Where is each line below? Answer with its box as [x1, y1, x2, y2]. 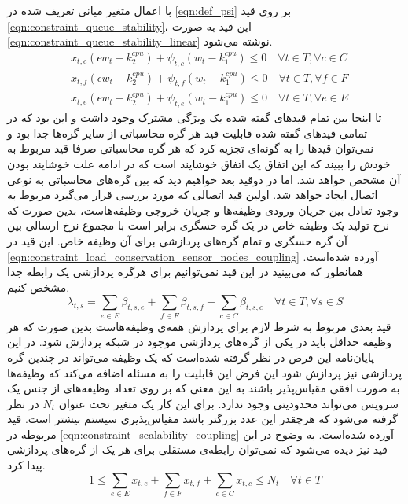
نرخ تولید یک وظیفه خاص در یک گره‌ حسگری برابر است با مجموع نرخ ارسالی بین [7, 217, 390, 234]
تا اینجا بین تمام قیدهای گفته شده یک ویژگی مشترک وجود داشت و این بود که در [7, 109, 382, 126]
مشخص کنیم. [7, 278, 70, 295]
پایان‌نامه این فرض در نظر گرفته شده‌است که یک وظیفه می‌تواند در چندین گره [7, 348, 375, 365]
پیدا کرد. [7, 457, 46, 473]
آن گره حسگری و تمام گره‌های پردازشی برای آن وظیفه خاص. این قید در [7, 233, 347, 249]
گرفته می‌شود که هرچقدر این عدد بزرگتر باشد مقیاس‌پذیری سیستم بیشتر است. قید [7, 410, 398, 427]
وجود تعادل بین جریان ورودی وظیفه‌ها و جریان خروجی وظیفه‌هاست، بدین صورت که [7, 201, 399, 218]
